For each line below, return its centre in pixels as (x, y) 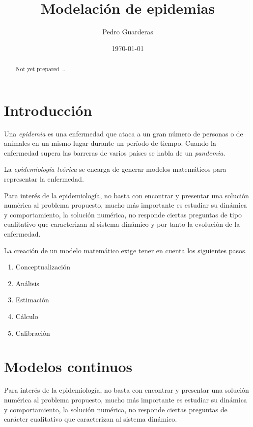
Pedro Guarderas (128, 32)
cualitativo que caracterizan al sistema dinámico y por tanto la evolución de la (122, 224)
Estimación (32, 300)
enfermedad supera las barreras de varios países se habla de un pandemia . (115, 152)
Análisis (27, 283)
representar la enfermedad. (44, 179)
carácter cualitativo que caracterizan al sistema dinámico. (91, 419)
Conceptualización (43, 267)
